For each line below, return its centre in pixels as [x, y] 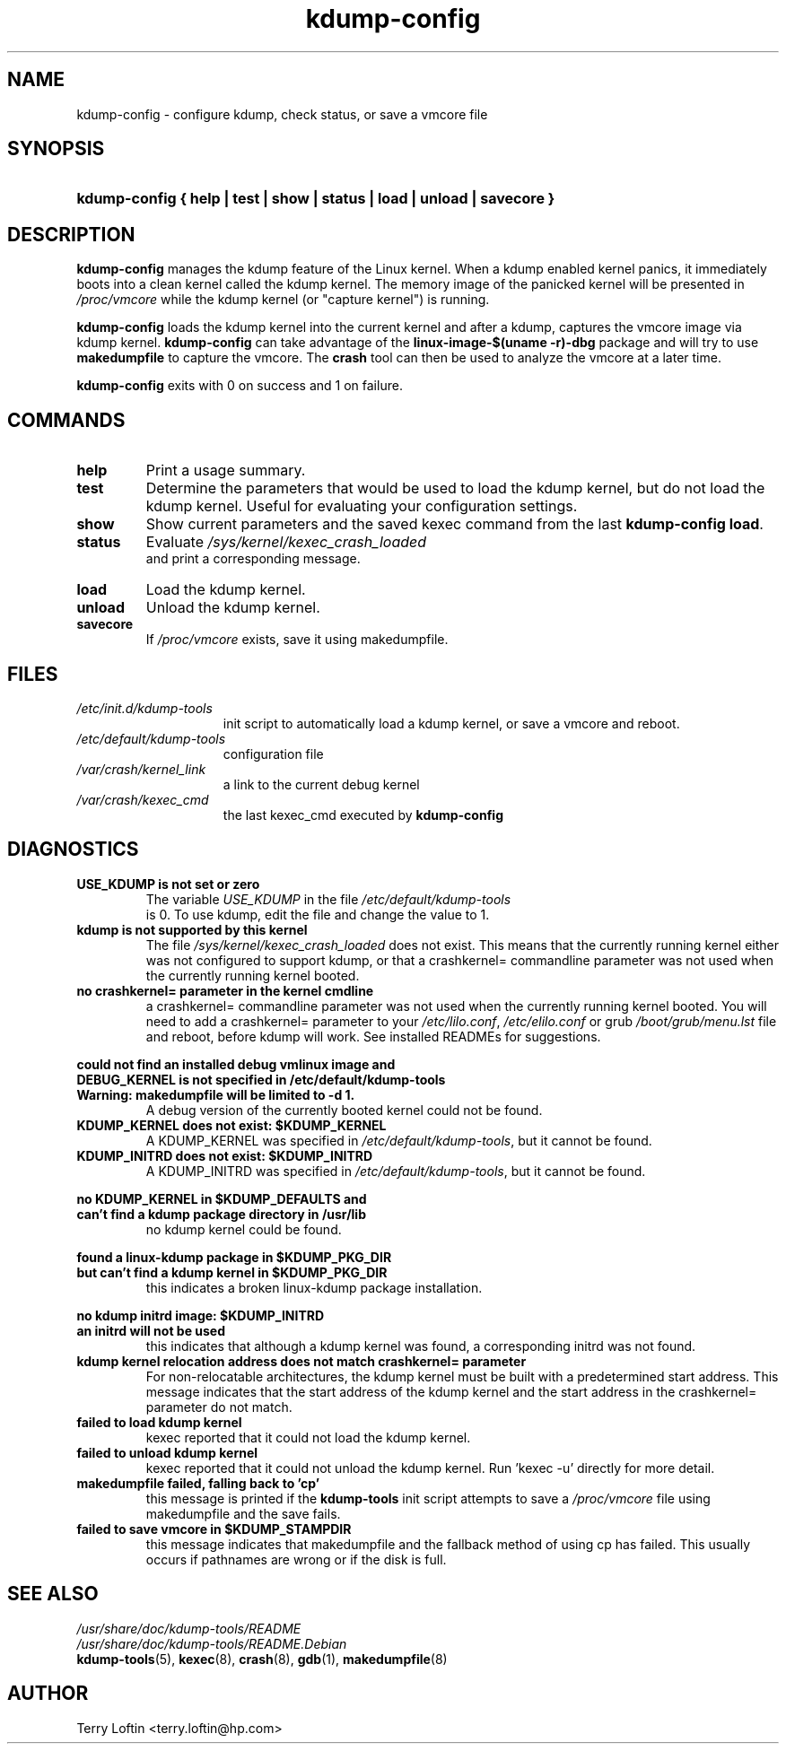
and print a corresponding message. [253, 559]
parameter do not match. [219, 1407]
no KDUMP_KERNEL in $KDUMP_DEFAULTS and [222, 1198]
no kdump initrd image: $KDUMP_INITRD [201, 1315]
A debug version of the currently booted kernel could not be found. [344, 1110]
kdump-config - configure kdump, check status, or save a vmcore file [282, 114]
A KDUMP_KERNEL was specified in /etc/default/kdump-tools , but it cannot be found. [399, 1140]
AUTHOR [48, 1694]
